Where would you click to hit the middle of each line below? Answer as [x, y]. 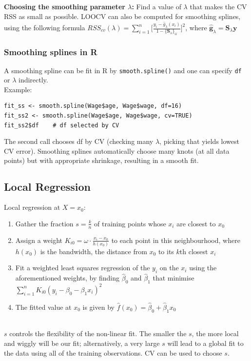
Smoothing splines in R [51, 52]
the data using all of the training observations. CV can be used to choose [113, 352]
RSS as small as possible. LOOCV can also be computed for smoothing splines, [122, 16]
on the [169, 268]
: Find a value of [156, 6]
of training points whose [130, 223]
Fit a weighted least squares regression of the [83, 268]
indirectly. [33, 80]
